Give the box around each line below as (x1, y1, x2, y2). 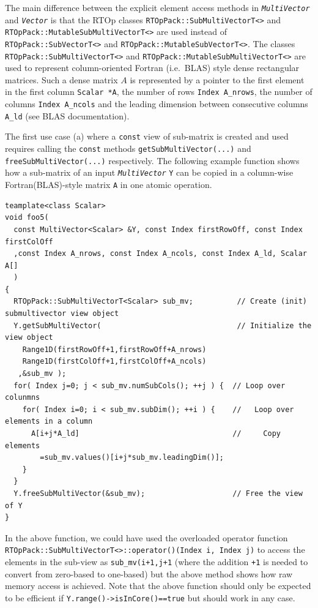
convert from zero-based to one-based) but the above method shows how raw (5, 567, 293, 580)
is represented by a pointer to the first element (130, 73, 305, 86)
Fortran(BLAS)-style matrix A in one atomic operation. (5, 178, 212, 191)
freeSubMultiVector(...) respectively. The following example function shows (5, 154, 300, 167)
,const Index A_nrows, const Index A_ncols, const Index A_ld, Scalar (13, 249, 307, 258)
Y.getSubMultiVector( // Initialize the (13, 321, 312, 330)
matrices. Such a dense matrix (5, 73, 118, 86)
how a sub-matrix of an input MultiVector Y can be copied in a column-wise (5, 166, 294, 179)
